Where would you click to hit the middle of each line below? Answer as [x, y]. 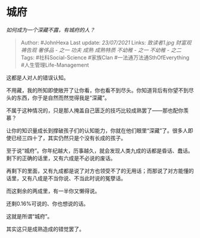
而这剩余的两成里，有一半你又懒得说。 [53, 191]
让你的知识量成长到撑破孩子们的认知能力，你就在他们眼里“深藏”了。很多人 [97, 130]
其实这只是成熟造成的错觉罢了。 [45, 229]
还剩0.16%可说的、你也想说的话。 [48, 203]
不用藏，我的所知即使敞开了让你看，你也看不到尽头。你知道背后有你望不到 [97, 90]
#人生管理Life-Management [55, 65]
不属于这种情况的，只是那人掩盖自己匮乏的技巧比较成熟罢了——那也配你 [95, 110]
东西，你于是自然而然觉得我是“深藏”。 [63, 98]
